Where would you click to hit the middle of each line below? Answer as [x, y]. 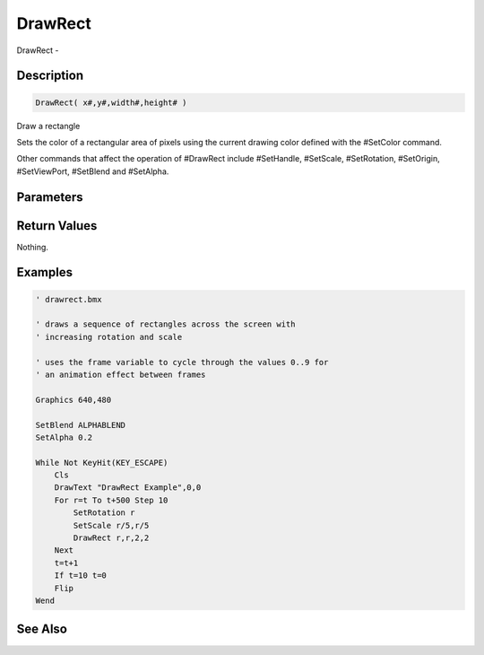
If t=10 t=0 [81, 576]
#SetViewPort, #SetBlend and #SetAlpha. [93, 171]
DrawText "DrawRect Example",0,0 [128, 488]
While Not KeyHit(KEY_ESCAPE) [102, 463]
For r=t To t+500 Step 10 [111, 500]
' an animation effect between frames [121, 374]
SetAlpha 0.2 [64, 437]
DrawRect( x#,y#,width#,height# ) [111, 102]
